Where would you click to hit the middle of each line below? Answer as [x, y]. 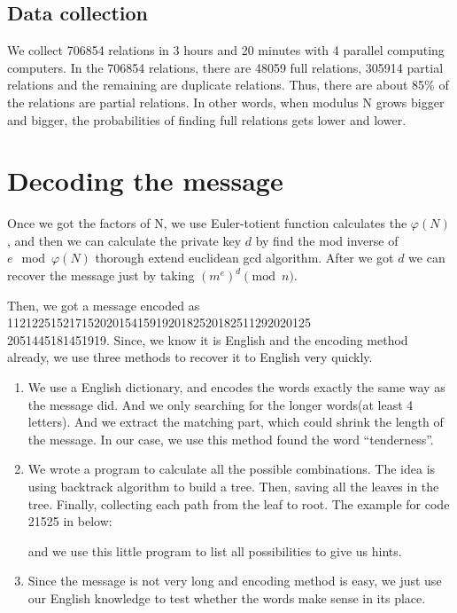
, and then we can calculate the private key [124, 240]
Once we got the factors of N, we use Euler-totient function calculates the [207, 223]
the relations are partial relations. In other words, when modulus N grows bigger [226, 102]
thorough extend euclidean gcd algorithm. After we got [244, 258]
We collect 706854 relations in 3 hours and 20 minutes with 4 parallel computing [226, 50]
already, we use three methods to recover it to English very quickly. [190, 357]
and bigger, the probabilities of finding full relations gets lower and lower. [207, 119]
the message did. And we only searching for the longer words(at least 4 [221, 404]
